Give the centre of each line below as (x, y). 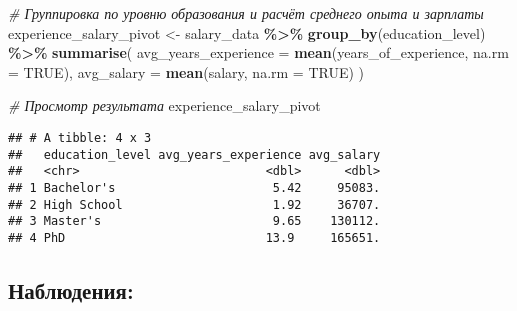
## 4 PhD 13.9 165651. (194, 237)
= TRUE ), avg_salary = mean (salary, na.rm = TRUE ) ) (186, 71)
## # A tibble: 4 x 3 (80, 137)
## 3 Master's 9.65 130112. (194, 221)
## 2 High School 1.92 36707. (194, 204)
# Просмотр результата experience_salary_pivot (164, 105)
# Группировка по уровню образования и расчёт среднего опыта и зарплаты (246, 13)
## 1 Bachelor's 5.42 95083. (194, 187)
